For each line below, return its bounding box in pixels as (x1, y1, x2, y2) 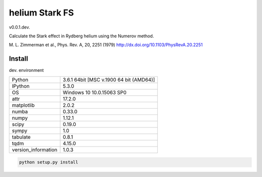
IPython (12, 82, 30, 89)
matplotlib (12, 102, 35, 109)
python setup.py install (19, 160, 79, 165)
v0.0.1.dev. (9, 24, 30, 30)
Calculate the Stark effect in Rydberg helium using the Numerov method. (9, 33, 154, 39)
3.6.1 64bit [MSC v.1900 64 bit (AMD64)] (63, 76, 155, 83)
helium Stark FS (9, 7, 74, 18)
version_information (12, 146, 58, 153)
